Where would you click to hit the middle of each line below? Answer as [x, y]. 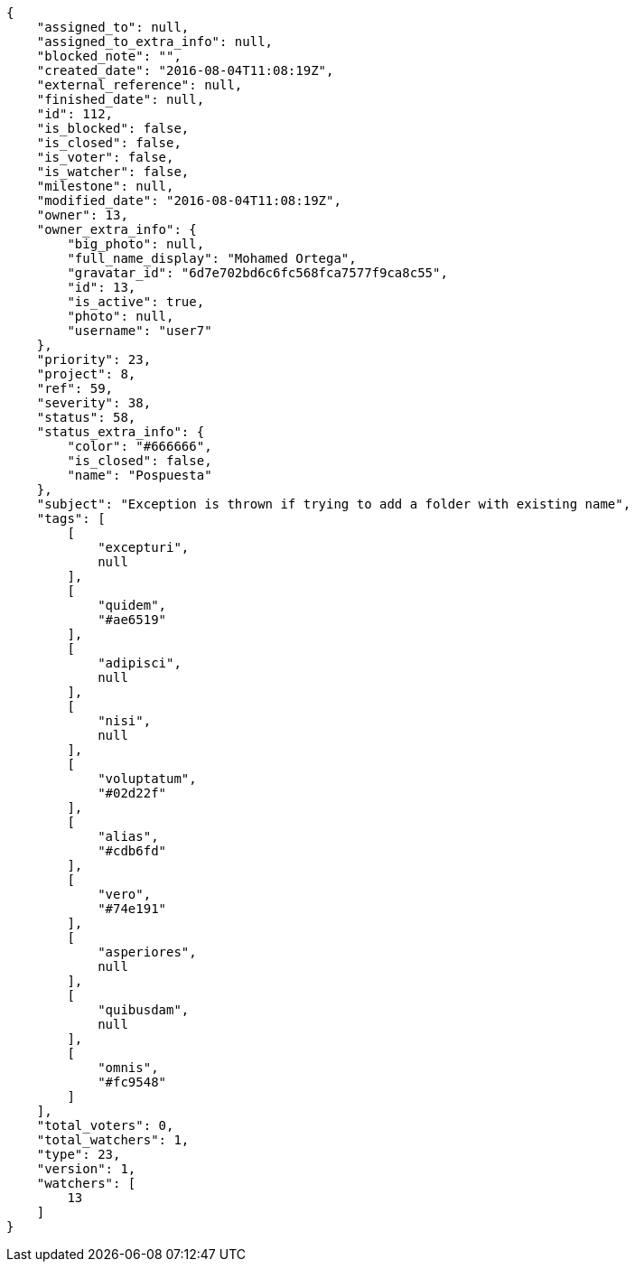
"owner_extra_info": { [117, 229]
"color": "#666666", [140, 446]
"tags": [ [71, 518]
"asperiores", [147, 952]
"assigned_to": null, [113, 27]
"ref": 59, [75, 388]
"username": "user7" [140, 331]
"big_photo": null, [136, 244]
